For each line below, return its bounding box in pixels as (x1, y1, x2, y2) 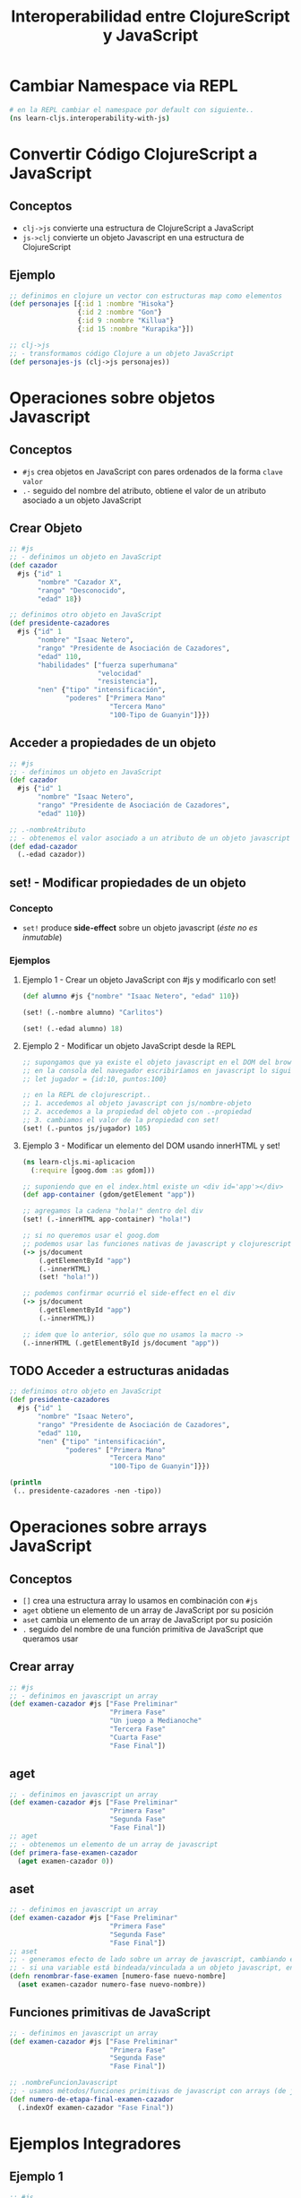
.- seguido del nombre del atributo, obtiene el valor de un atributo (21, 485, 267, 496)
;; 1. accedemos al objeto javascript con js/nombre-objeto (21, 1099, 252, 1108)
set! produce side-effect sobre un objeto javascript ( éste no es (21, 922, 258, 933)
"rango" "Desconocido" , (37, 585, 126, 595)
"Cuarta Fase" (108, 1733, 163, 1742)
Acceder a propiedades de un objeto (9, 735, 217, 750)
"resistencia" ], (97, 677, 159, 687)
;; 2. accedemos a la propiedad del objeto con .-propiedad (21, 1107, 252, 1117)
